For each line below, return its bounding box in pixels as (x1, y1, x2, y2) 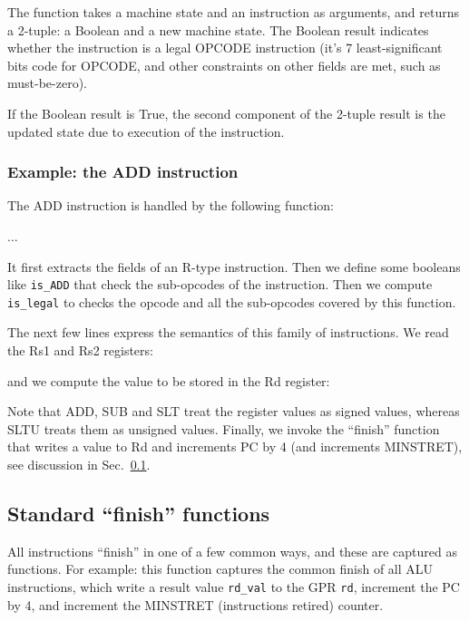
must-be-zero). (7, 73, 87, 92)
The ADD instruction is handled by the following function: (7, 196, 334, 215)
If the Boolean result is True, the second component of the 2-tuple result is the (7, 103, 445, 122)
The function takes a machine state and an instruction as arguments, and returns (7, 3, 460, 21)
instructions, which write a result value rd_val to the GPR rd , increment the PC (7, 577, 460, 597)
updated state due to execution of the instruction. (7, 121, 285, 141)
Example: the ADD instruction (7, 160, 239, 183)
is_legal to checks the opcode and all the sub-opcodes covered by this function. (7, 292, 456, 311)
